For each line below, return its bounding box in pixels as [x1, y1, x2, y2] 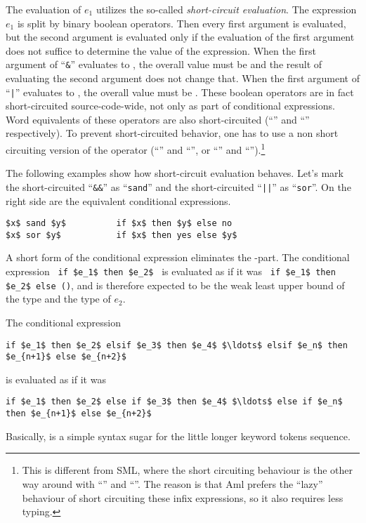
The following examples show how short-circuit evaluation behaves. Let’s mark [6, 166, 344, 180]
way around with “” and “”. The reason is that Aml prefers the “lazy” [22, 476, 323, 491]
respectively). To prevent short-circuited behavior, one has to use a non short [6, 126, 339, 140]
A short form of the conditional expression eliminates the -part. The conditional [6, 250, 350, 265]
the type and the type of [6, 291, 111, 306]
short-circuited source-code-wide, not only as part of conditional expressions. [6, 98, 335, 113]
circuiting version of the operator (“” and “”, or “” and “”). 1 [6, 140, 266, 157]
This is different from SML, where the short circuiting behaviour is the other [22, 463, 353, 477]
